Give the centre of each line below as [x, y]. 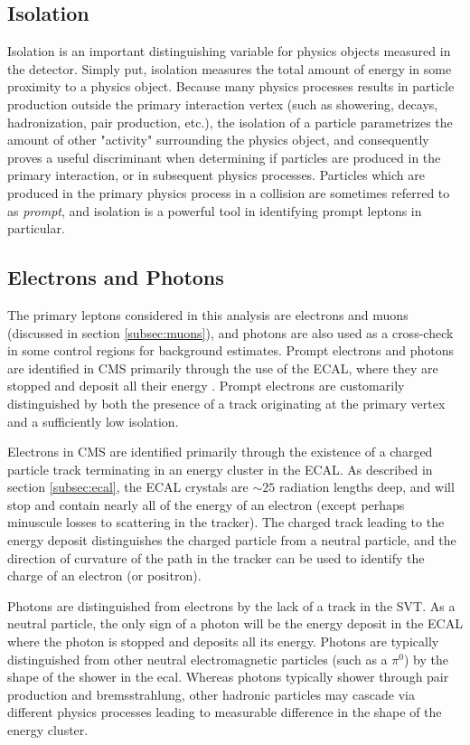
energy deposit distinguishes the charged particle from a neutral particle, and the [232, 540]
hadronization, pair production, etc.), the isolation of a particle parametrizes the [230, 122]
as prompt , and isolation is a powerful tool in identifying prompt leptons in [215, 210]
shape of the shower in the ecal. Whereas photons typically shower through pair [228, 677]
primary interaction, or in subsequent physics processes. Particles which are [216, 175]
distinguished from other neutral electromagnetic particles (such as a [197, 659]
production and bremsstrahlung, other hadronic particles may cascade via [211, 694]
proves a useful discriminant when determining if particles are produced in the [224, 157]
